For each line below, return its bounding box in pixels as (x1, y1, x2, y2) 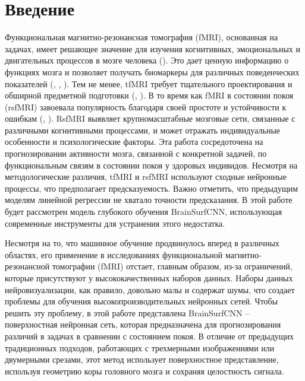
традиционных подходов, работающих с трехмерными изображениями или (5, 341, 275, 354)
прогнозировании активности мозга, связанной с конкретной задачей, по (5, 147, 267, 160)
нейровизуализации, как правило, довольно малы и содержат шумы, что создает (5, 283, 295, 296)
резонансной (5, 260, 50, 272)
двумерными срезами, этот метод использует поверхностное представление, (5, 353, 279, 366)
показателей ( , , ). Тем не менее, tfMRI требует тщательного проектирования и (5, 77, 293, 90)
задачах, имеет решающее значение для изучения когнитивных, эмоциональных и (5, 42, 300, 55)
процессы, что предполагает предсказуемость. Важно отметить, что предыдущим (5, 182, 298, 194)
